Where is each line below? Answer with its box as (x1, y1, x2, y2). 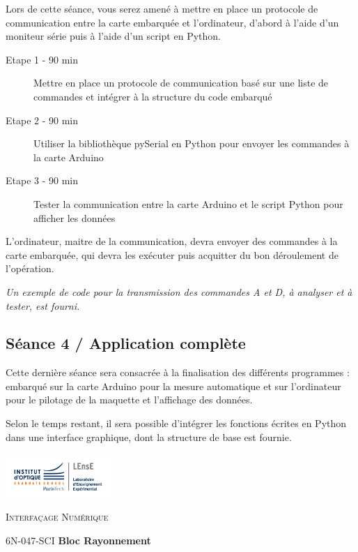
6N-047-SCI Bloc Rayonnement (6, 532, 151, 547)
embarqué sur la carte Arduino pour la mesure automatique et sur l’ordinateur (6, 378, 341, 393)
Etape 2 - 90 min (6, 112, 79, 127)
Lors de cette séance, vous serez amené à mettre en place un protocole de (6, 1, 318, 15)
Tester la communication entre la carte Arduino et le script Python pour (33, 196, 343, 211)
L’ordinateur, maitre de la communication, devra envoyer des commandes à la (6, 234, 338, 248)
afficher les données (33, 210, 116, 225)
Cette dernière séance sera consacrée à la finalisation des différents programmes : (6, 365, 350, 380)
